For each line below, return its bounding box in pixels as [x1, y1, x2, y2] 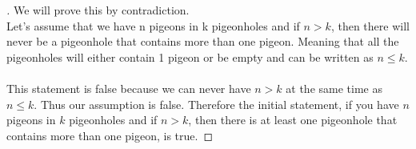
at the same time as [286, 79, 382, 96]
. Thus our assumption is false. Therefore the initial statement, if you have [34, 95, 399, 112]
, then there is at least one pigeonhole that [188, 111, 398, 128]
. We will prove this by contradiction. [6, 2, 190, 18]
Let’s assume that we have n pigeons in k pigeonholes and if [6, 17, 300, 34]
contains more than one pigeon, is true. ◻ [6, 127, 214, 143]
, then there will [330, 17, 410, 34]
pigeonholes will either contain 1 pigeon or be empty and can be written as [6, 48, 374, 65]
